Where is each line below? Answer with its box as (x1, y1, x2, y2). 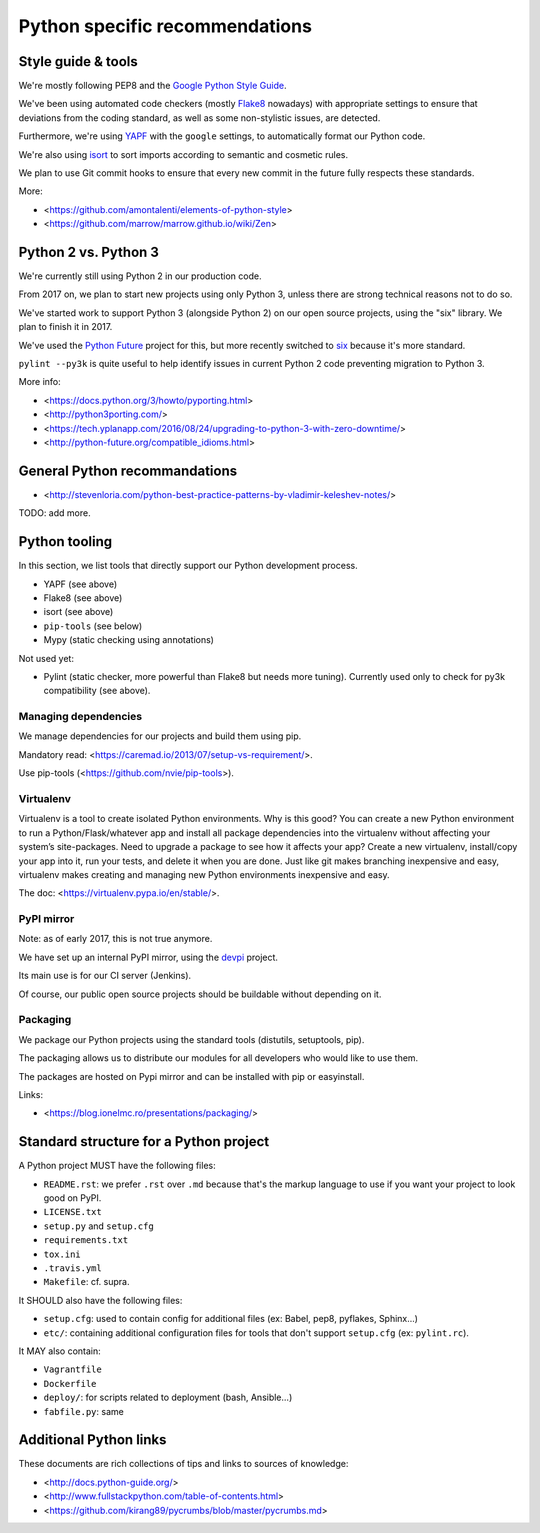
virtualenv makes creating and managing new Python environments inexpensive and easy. (18, 868, 390, 880)
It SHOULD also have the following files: (18, 1294, 183, 1306)
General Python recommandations (18, 462, 238, 479)
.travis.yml (43, 1263, 102, 1274)
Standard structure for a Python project (18, 1133, 270, 1150)
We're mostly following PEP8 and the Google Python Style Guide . (18, 80, 287, 92)
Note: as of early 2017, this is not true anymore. (18, 933, 213, 945)
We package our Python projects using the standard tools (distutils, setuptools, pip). (18, 1033, 365, 1045)
